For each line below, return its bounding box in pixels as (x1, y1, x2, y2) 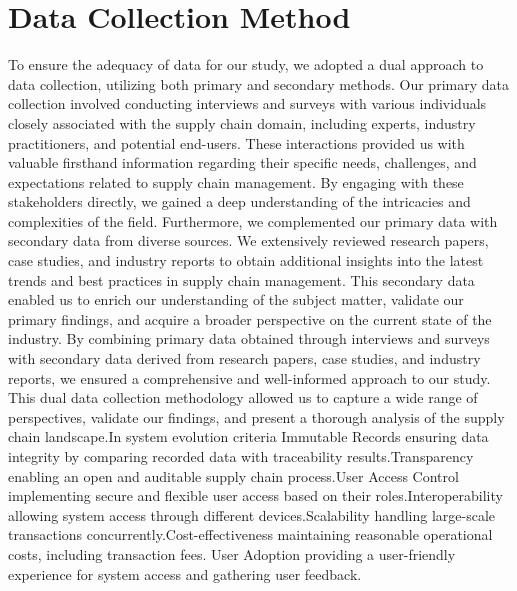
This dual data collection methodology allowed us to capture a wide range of (8, 387, 478, 408)
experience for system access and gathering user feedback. (8, 563, 362, 584)
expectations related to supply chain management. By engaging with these (8, 171, 464, 192)
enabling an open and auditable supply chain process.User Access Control (8, 465, 459, 486)
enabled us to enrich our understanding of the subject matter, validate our (8, 289, 464, 310)
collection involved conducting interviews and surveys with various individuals (8, 93, 487, 114)
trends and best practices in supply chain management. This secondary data (8, 269, 475, 290)
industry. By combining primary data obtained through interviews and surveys (8, 328, 490, 349)
